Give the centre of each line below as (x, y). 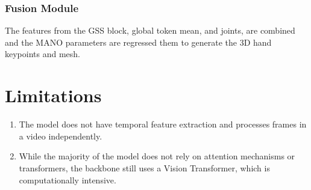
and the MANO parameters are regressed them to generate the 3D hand (138, 42)
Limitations (53, 95)
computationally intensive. (68, 179)
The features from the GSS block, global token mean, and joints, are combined (150, 30)
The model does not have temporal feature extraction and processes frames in (163, 124)
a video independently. (61, 136)
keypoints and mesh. (42, 54)
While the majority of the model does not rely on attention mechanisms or (157, 156)
